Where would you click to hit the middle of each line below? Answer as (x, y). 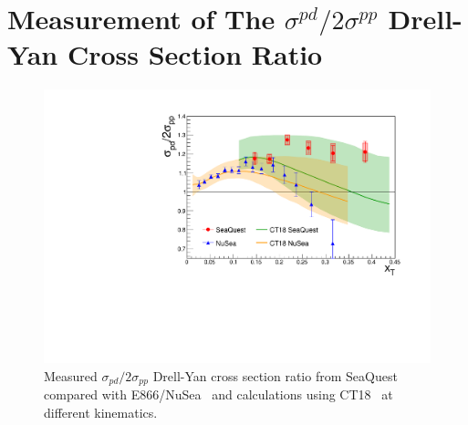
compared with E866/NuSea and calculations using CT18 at (218, 394)
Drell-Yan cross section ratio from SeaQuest (275, 375)
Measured (71, 375)
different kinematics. (101, 412)
